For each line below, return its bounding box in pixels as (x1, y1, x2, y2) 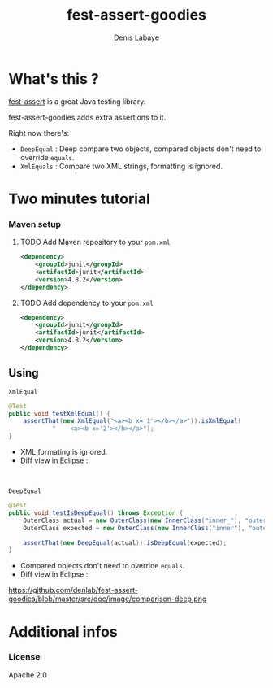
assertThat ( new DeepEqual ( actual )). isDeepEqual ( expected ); (23, 538, 227, 546)
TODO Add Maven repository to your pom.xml (19, 237, 171, 247)
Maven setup (8, 218, 62, 229)
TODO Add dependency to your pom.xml (19, 298, 154, 307)
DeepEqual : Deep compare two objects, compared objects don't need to (19, 144, 262, 154)
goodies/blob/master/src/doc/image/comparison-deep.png (8, 594, 207, 603)
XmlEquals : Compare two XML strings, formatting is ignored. (19, 161, 223, 171)
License (8, 651, 41, 663)
